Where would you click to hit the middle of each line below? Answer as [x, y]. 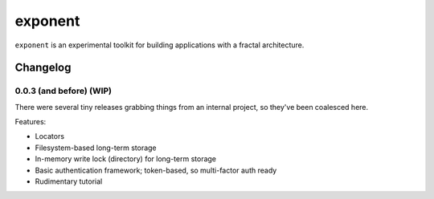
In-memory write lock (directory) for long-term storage [126, 159]
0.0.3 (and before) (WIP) [63, 91]
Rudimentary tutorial [69, 181]
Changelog [43, 68]
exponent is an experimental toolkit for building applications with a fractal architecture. [160, 45]
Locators [49, 136]
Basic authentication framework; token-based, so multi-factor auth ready [156, 170]
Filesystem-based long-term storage [96, 148]
